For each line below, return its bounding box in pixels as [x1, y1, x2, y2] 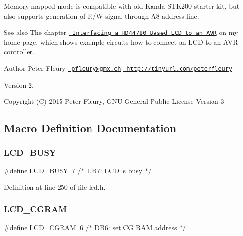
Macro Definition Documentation [4, 120, 177, 135]
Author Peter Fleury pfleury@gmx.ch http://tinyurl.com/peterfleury [4, 63, 233, 73]
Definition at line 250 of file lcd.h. [4, 182, 106, 192]
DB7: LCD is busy [87, 165, 143, 175]
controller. [4, 46, 34, 57]
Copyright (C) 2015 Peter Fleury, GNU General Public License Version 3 [4, 96, 224, 106]
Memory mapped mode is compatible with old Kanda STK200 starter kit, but [4, 1, 240, 11]
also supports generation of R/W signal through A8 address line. [4, 10, 199, 21]
